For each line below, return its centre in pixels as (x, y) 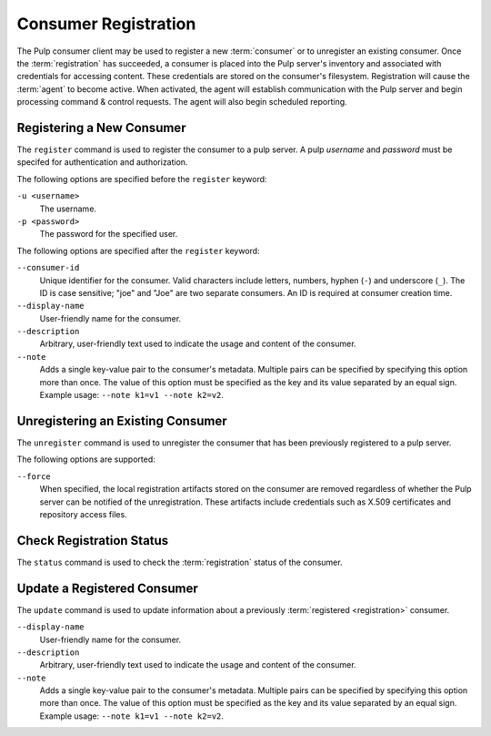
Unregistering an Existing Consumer (122, 420)
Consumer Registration (106, 24)
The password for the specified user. (109, 234)
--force (34, 476)
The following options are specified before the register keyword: (142, 179)
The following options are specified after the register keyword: (138, 250)
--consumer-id (48, 268)
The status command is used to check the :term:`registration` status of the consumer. (180, 562)
